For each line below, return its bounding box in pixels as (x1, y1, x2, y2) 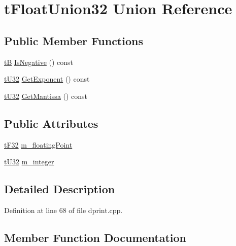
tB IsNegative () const (4, 56, 74, 67)
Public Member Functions (4, 32, 143, 48)
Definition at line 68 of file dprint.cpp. (4, 204, 123, 215)
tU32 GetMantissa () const (4, 90, 88, 101)
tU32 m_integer (4, 156, 54, 167)
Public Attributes (4, 115, 98, 131)
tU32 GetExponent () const (4, 74, 90, 84)
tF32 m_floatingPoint (4, 139, 73, 150)
